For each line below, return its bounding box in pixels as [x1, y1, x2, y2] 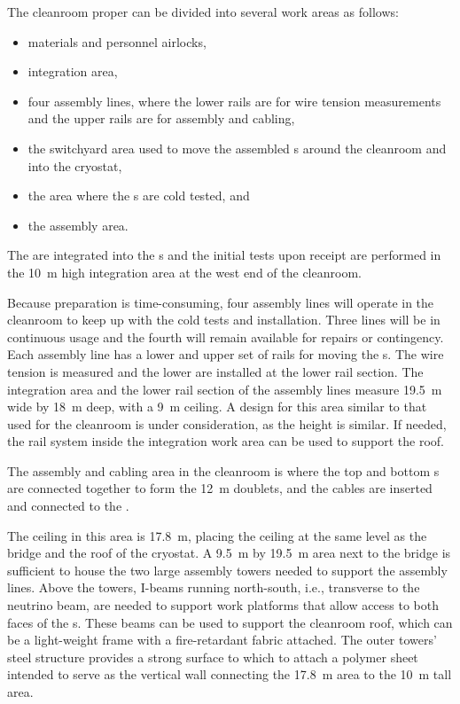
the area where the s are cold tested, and [27, 186, 250, 205]
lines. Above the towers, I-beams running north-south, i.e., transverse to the [7, 578, 420, 597]
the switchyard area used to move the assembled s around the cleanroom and [27, 138, 447, 157]
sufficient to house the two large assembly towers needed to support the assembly [7, 560, 448, 579]
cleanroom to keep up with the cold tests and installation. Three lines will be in [7, 310, 441, 329]
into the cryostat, [27, 156, 122, 175]
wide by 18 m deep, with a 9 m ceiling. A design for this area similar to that [7, 397, 427, 416]
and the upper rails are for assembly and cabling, [27, 109, 295, 128]
